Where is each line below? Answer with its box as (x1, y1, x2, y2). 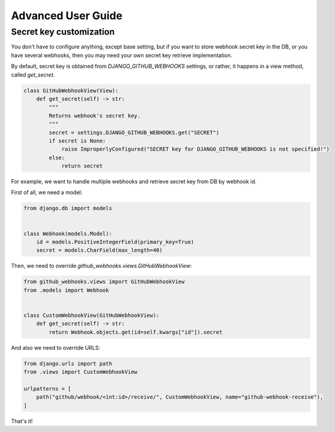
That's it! (11, 417, 33, 425)
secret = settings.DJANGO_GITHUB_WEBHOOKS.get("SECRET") (48, 129, 220, 136)
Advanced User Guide (11, 9, 123, 22)
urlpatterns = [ (23, 385, 72, 392)
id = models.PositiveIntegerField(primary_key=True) (36, 238, 194, 245)
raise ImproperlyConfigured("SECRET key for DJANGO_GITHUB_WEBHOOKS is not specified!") (61, 146, 330, 153)
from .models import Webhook (23, 286, 109, 294)
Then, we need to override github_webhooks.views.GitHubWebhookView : (11, 262, 193, 270)
